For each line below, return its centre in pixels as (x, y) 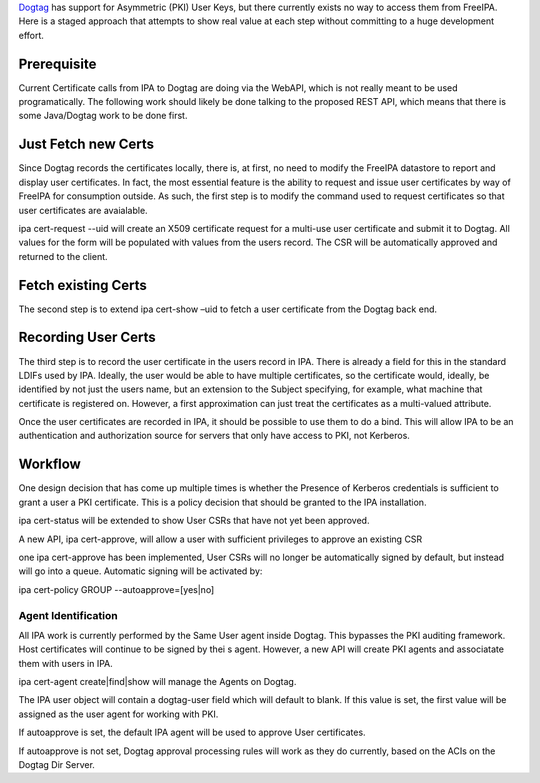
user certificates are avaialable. (83, 210)
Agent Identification (68, 615)
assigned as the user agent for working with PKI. (118, 714)
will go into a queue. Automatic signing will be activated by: (140, 571)
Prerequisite (57, 63)
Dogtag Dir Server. (56, 764)
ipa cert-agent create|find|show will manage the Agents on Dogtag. (157, 682)
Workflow (50, 464)
